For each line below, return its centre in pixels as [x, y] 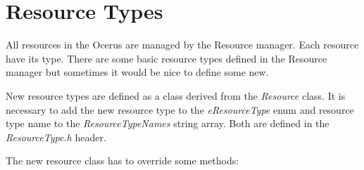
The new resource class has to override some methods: [123, 161]
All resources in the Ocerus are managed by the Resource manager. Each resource [182, 45]
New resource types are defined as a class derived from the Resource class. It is [176, 95]
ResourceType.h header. [56, 137]
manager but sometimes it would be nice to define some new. [137, 72]
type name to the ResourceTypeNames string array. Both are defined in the [168, 123]
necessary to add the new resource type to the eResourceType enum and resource [180, 109]
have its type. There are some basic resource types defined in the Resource [167, 58]
